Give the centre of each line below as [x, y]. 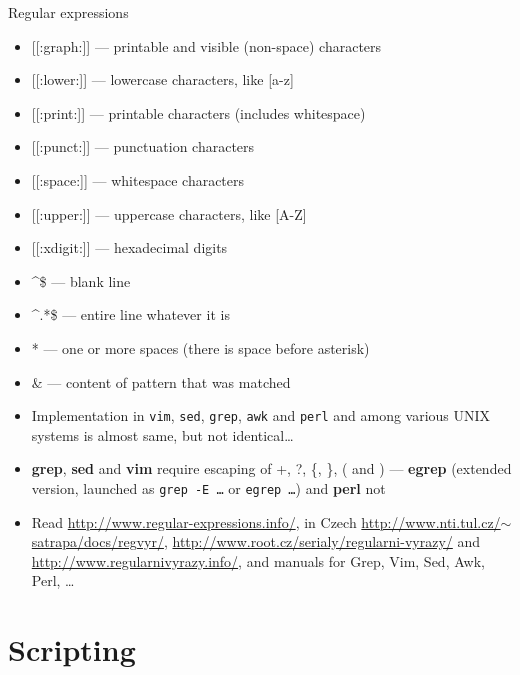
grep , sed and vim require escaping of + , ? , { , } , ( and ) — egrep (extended [271, 468]
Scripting [72, 649]
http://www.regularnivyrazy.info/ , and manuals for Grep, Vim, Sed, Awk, [258, 560]
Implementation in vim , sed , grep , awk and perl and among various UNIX [261, 415]
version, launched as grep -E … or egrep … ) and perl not [208, 487]
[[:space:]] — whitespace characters [138, 179]
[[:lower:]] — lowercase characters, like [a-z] [162, 79]
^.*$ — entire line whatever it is [130, 314]
